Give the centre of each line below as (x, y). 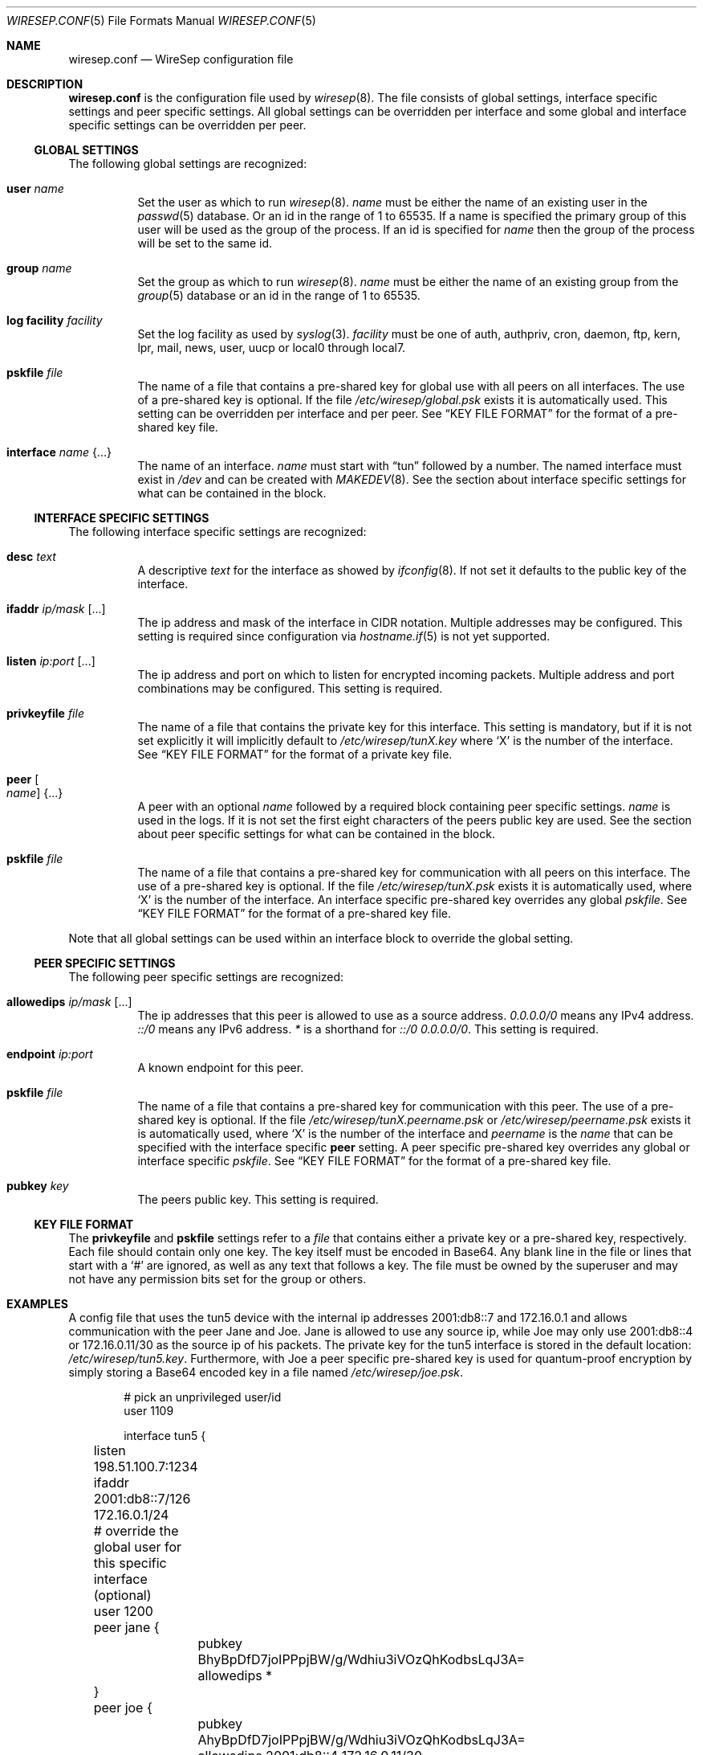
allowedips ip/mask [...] (69, 1002)
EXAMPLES (37, 1304)
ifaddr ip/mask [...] (56, 609)
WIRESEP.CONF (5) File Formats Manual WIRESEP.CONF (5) (161, 20)
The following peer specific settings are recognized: (206, 977)
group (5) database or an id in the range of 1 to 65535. (279, 295)
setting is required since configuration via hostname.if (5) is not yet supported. (344, 636)
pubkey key (38, 1186)
